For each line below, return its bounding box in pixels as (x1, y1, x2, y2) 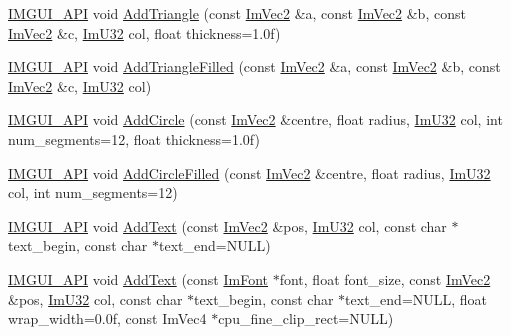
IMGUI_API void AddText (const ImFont (8, 268, 268, 289)
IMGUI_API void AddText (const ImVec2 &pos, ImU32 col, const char (8, 215, 447, 236)
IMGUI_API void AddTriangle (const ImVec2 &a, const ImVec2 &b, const (8, 3, 466, 23)
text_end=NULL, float (345, 288, 488, 309)
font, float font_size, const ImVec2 (279, 268, 491, 289)
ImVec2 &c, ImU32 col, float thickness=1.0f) (8, 22, 281, 43)
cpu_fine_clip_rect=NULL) (218, 308, 394, 329)
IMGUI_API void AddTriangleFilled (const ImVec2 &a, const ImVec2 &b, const (8, 56, 501, 77)
